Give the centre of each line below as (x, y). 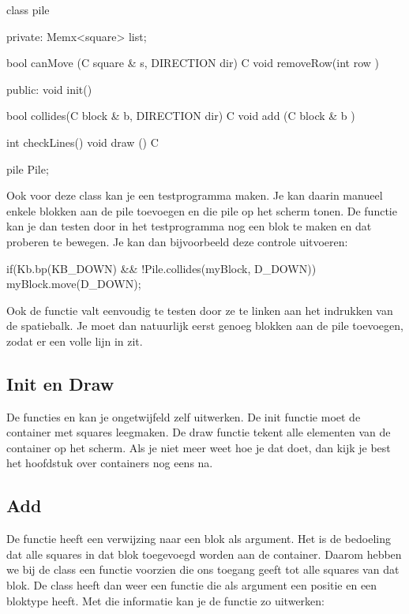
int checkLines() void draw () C (83, 142)
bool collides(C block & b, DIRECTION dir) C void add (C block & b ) (181, 116)
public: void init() (49, 89)
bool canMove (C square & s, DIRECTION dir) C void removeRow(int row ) (193, 63)
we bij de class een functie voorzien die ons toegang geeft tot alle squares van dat (203, 569)
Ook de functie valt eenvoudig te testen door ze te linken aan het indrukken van (200, 310)
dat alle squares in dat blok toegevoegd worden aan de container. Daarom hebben (204, 554)
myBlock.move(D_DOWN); (74, 284)
